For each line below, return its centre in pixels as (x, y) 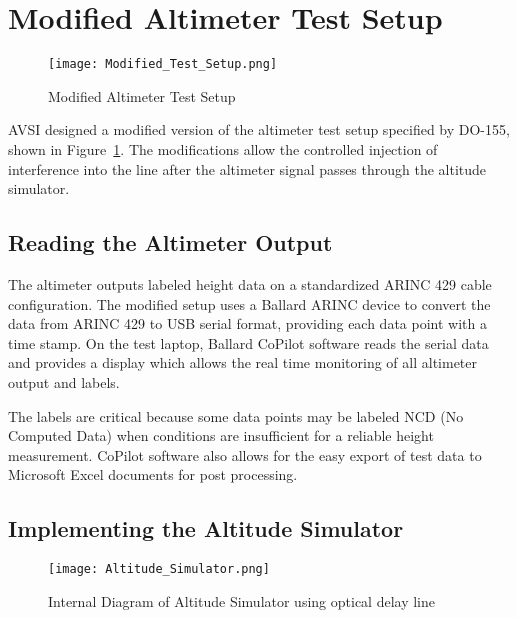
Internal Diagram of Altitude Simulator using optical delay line (241, 600)
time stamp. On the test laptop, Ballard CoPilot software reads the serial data (248, 342)
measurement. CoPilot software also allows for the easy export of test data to (245, 454)
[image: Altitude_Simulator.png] (159, 569)
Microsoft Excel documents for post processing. (153, 474)
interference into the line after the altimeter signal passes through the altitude (247, 168)
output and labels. (64, 381)
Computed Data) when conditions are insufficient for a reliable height (221, 435)
